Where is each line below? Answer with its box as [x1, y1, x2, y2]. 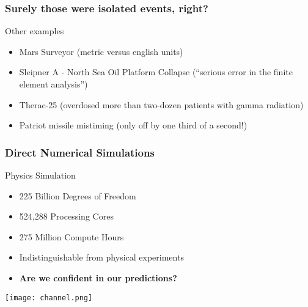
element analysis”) [19, 78, 88, 90]
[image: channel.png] [5, 293, 93, 302]
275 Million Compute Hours [19, 230, 124, 243]
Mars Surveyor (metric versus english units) [19, 45, 183, 57]
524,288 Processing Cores [19, 210, 114, 223]
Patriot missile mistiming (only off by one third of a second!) [19, 119, 248, 131]
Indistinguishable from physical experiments [19, 251, 184, 264]
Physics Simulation [5, 169, 76, 181]
